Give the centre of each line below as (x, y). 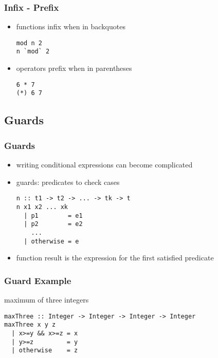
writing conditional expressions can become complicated (104, 165)
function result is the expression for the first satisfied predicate (115, 258)
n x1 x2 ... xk (42, 207)
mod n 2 (29, 43)
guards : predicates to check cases (68, 182)
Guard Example (38, 280)
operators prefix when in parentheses (74, 68)
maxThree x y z (30, 325)
